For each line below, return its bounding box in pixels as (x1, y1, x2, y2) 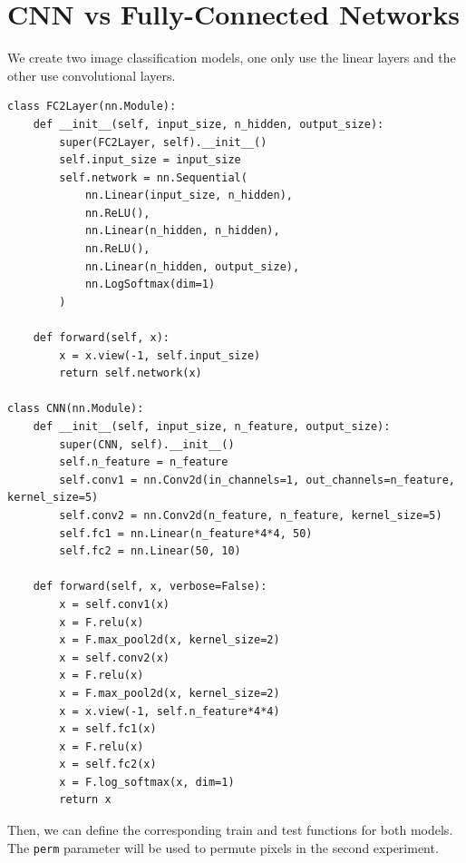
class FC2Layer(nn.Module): (7, 100, 177, 113)
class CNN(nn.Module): (7, 402, 144, 416)
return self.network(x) (59, 367, 202, 380)
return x (59, 793, 112, 807)
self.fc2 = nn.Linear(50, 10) (59, 544, 241, 558)
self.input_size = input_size (59, 153, 241, 167)
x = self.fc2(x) (59, 758, 157, 771)
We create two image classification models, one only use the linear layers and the (7, 48, 456, 67)
